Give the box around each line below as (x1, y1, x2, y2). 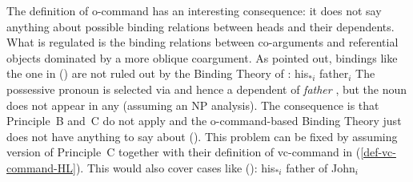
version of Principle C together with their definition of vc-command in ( (6, 144, 361, 160)
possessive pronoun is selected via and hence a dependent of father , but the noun (6, 80, 407, 97)
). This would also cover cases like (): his (75, 159, 275, 176)
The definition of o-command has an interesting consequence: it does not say (6, 2, 382, 18)
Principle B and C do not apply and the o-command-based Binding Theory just (6, 112, 402, 129)
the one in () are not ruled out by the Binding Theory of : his (6, 65, 309, 82)
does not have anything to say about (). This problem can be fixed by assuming (6, 127, 398, 144)
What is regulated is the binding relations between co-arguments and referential (6, 34, 399, 51)
